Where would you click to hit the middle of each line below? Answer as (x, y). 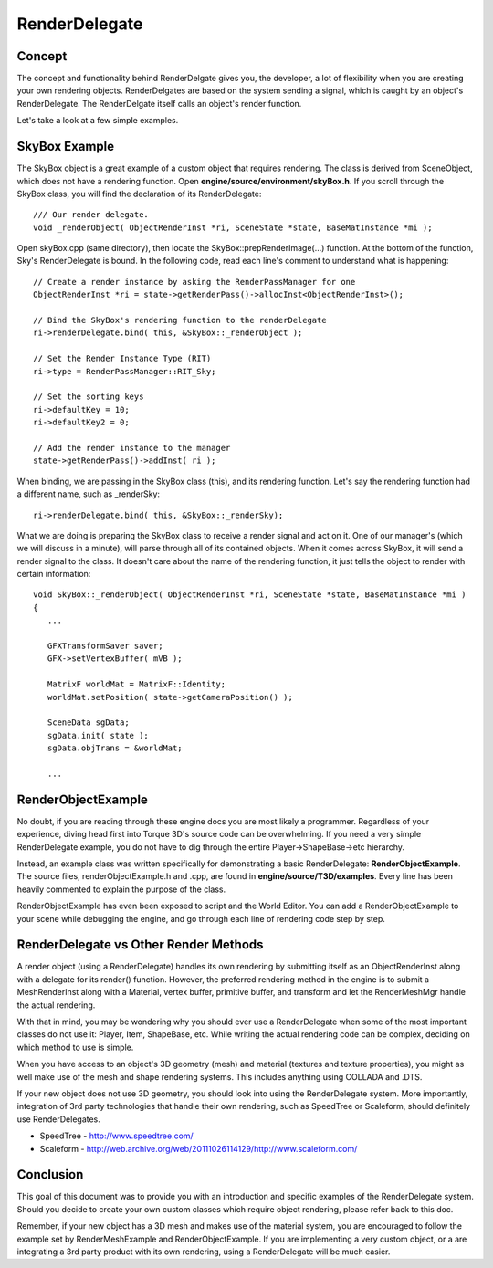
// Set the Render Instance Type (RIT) (122, 359)
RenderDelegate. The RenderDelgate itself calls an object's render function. (159, 103)
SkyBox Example (65, 147)
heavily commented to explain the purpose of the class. (121, 889)
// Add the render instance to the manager (132, 448)
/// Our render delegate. (91, 215)
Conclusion (50, 1174)
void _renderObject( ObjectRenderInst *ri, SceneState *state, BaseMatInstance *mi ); (233, 227)
